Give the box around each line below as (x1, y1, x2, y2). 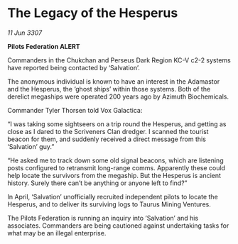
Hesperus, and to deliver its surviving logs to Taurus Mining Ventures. (7, 200, 211, 209)
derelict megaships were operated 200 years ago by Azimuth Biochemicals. (7, 92, 229, 101)
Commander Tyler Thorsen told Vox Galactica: (7, 106, 143, 114)
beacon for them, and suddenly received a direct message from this (7, 135, 206, 143)
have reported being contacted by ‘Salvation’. (7, 63, 140, 72)
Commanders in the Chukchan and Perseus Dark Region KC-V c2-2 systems (7, 55, 231, 65)
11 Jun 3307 (7, 28, 43, 37)
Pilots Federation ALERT (7, 42, 80, 50)
